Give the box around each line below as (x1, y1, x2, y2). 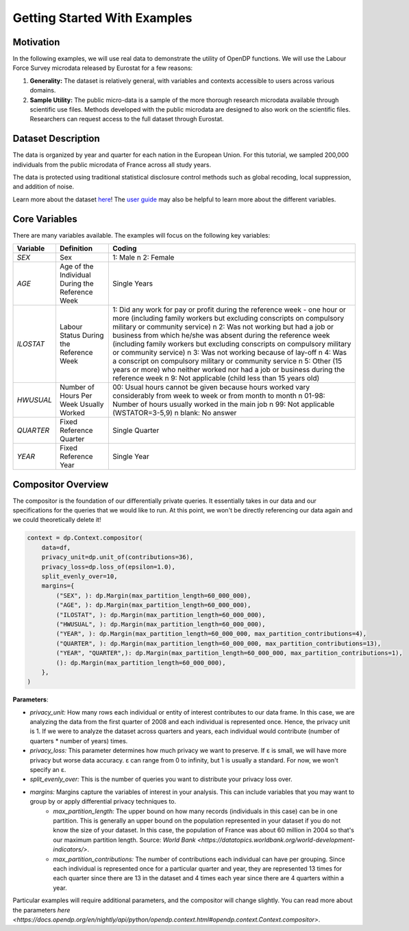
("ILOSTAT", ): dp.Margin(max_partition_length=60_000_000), (55, 610, 266, 619)
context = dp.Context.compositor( (27, 534, 143, 542)
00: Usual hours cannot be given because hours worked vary (112, 382, 310, 392)
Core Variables (12, 213, 78, 225)
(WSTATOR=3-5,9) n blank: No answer (112, 408, 237, 418)
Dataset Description (12, 133, 100, 145)
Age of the (59, 262, 94, 271)
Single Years (112, 279, 153, 288)
